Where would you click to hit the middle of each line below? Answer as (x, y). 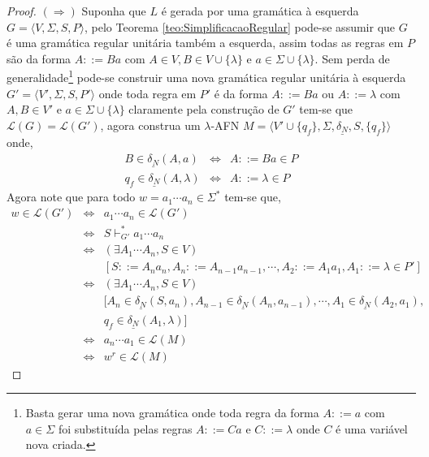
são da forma (39, 58)
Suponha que (114, 11)
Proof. (22, 11)
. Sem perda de (352, 58)
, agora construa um (150, 125)
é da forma (241, 93)
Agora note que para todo (71, 197)
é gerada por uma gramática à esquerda (260, 11)
